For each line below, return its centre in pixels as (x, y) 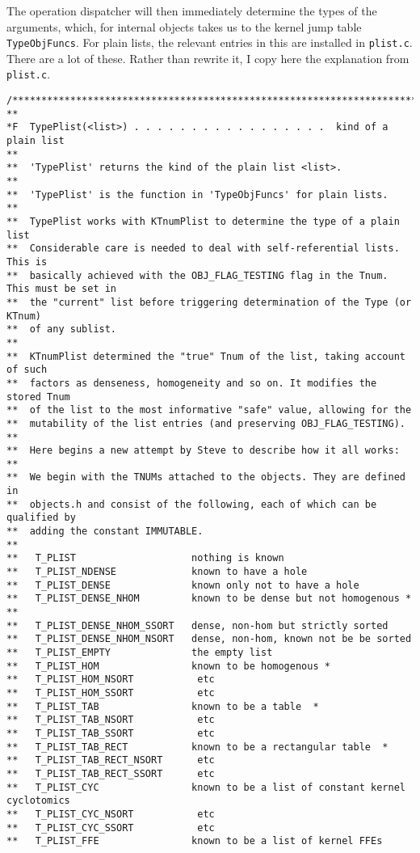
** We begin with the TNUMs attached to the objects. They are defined (206, 477)
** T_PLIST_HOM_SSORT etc (111, 693)
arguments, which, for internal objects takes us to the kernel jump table (184, 26)
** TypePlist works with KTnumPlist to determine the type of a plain (203, 222)
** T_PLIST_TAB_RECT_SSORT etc (111, 773)
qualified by (41, 518)
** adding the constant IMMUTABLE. (105, 532)
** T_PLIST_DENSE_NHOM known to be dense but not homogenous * (209, 599)
